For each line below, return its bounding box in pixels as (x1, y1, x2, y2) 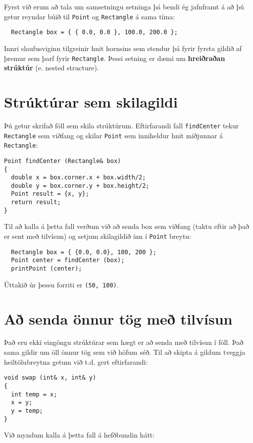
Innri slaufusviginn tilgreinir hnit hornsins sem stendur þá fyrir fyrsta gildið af (4, 43, 242, 53)
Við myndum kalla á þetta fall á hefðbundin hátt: (4, 430, 155, 440)
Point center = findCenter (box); (11, 257, 125, 264)
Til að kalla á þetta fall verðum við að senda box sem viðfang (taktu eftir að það (4, 221, 249, 231)
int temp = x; (11, 390, 57, 398)
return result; (11, 199, 61, 206)
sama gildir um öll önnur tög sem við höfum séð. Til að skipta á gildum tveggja (4, 347, 246, 357)
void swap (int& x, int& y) (4, 374, 97, 382)
